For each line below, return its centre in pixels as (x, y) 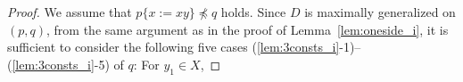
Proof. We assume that (70, 12)
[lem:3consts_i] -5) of (68, 64)
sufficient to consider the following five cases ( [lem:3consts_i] (174, 47)
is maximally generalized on (380, 12)
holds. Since (253, 12)
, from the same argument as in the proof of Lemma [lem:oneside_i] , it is (248, 29)
